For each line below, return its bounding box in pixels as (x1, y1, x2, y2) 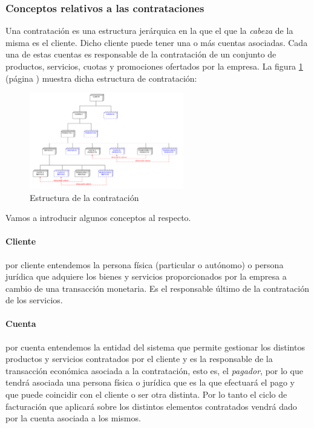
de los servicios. (5, 294, 63, 306)
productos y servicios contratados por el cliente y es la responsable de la (5, 352, 273, 365)
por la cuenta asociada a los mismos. (5, 412, 141, 424)
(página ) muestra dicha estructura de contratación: (5, 71, 197, 84)
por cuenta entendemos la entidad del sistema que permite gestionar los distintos (5, 340, 305, 353)
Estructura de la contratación (30, 191, 139, 203)
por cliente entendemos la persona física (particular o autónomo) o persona (5, 258, 284, 271)
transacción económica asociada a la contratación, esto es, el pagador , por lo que (5, 364, 303, 377)
